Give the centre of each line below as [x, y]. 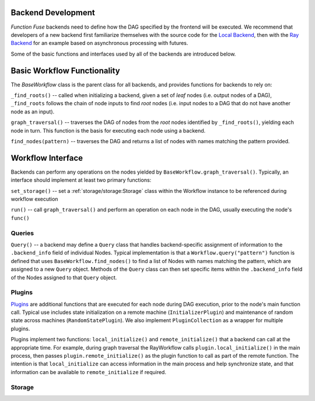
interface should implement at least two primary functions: [81, 180]
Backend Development [53, 13]
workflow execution [34, 199]
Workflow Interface [47, 158]
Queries [22, 233]
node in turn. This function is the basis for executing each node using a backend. [108, 130]
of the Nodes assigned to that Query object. [64, 277]
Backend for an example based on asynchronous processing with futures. [99, 43]
